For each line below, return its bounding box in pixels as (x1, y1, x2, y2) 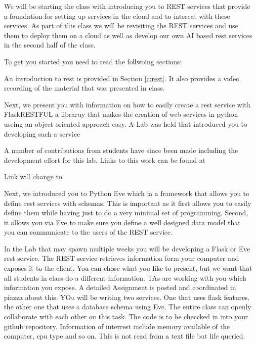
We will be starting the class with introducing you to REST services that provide (4, 1, 250, 11)
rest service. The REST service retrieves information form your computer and (4, 253, 239, 263)
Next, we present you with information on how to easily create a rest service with (4, 99, 251, 109)
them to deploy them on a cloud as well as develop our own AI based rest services (4, 30, 252, 40)
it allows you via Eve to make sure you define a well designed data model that (4, 217, 241, 227)
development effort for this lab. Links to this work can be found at (4, 154, 206, 165)
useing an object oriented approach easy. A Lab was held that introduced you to (4, 118, 248, 129)
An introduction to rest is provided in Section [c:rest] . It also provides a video (4, 73, 240, 83)
